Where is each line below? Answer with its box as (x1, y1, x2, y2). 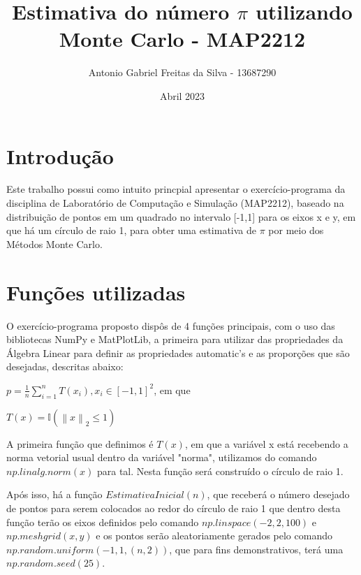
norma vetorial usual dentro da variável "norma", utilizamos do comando (6, 450, 317, 465)
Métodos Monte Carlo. (6, 236, 103, 251)
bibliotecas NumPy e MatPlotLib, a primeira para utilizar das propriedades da (6, 332, 344, 347)
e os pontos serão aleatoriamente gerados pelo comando (96, 528, 332, 543)
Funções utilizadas (6, 277, 186, 306)
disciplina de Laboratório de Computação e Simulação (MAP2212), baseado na (6, 196, 344, 210)
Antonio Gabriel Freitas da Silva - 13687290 (88, 65, 277, 80)
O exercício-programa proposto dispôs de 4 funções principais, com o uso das (6, 318, 335, 333)
